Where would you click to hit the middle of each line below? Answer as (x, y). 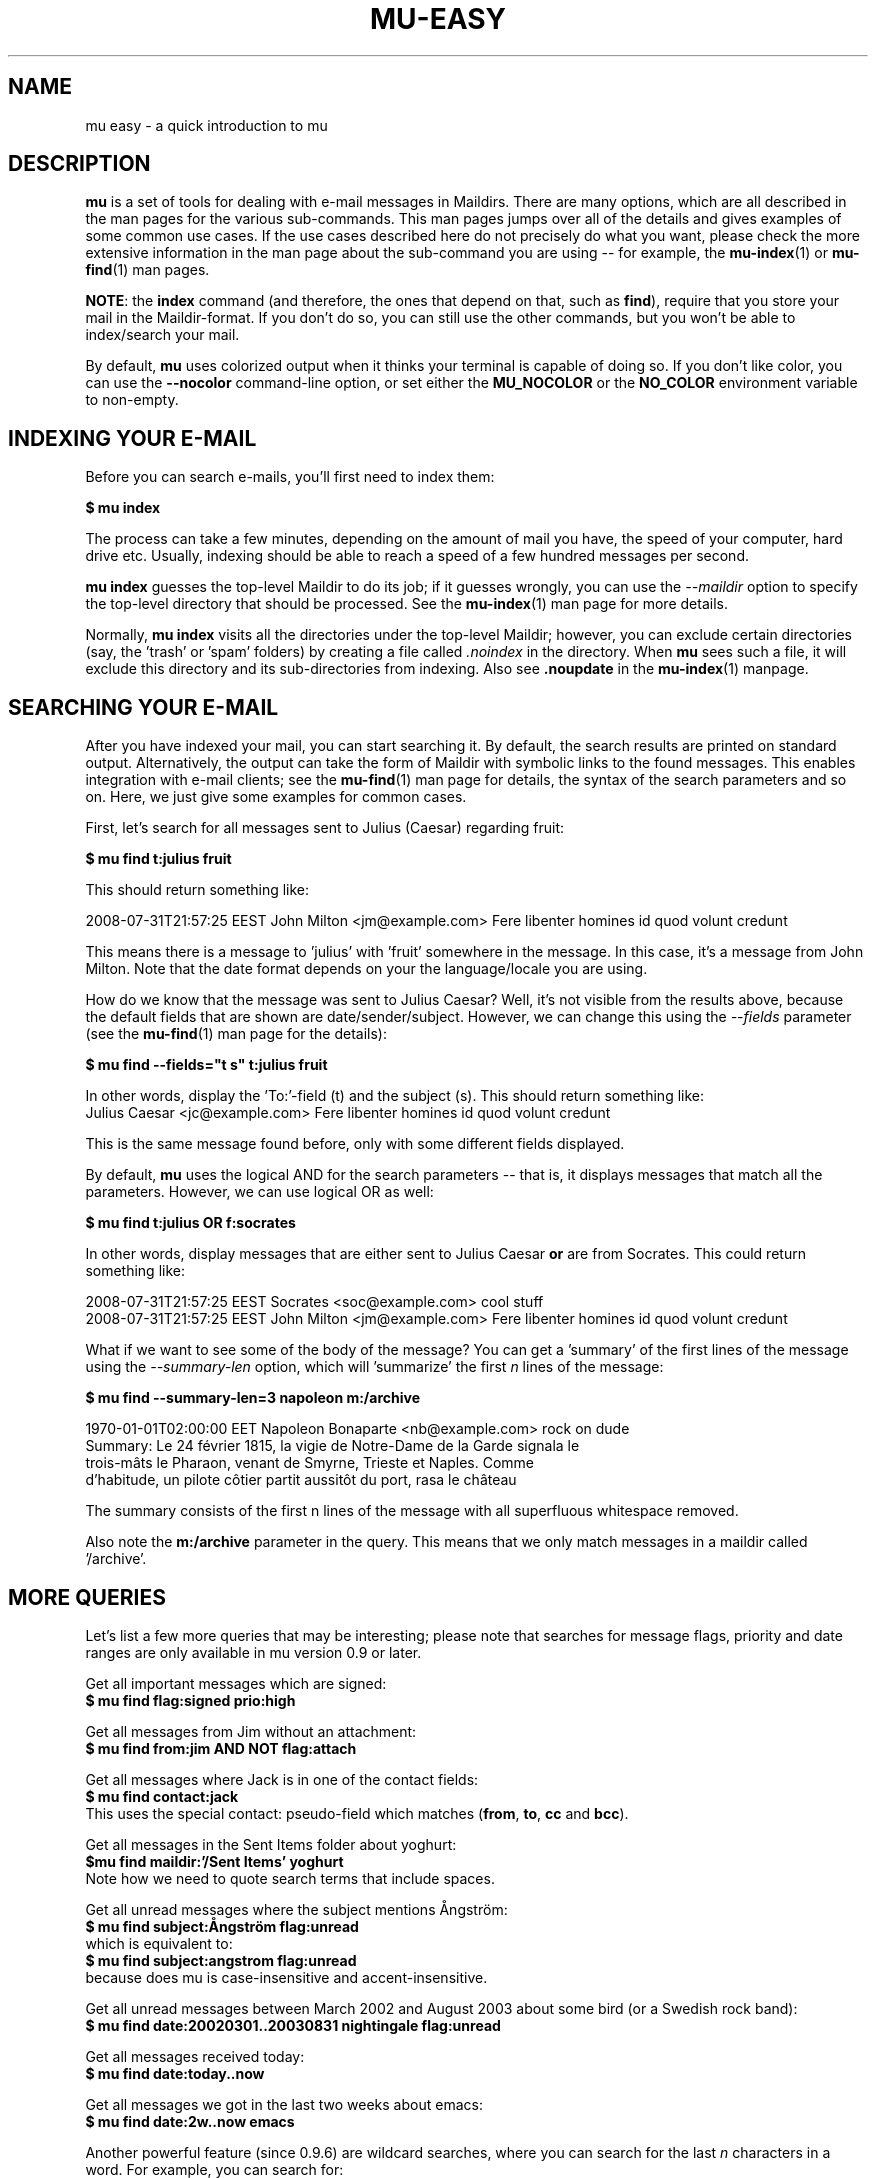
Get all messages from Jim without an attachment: (251, 1731)
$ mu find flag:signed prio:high (190, 1700)
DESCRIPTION (79, 164)
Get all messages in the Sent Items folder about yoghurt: (271, 1844)
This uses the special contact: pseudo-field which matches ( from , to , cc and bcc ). (357, 1813)
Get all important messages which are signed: (236, 1683)
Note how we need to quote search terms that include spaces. (290, 1878)
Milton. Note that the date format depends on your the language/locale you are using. (366, 969)
